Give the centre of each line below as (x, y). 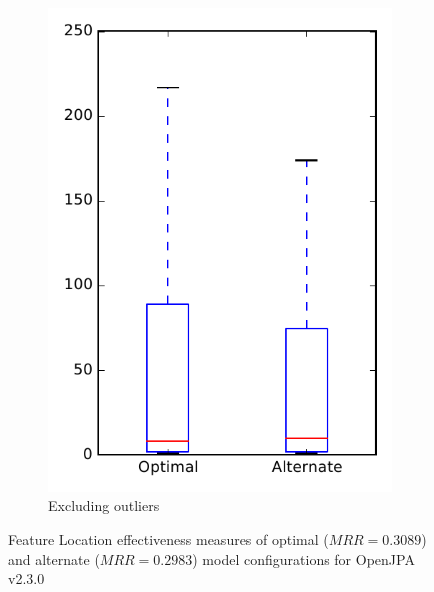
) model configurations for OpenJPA (303, 558)
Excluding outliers (104, 505)
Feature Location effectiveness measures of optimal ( (168, 538)
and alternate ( (54, 558)
